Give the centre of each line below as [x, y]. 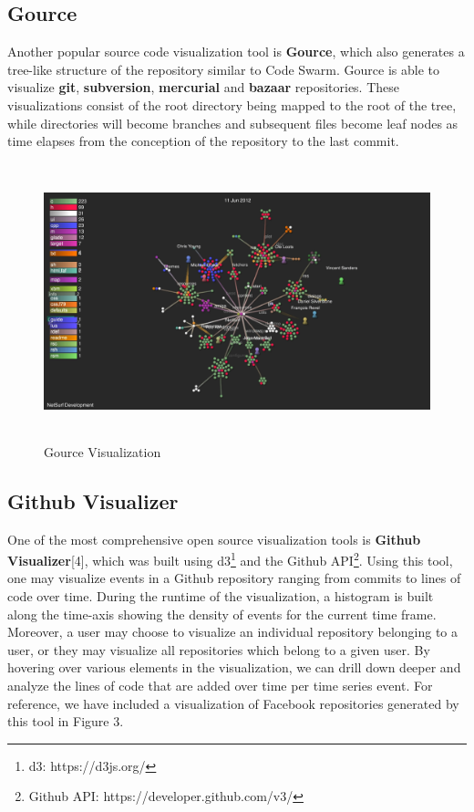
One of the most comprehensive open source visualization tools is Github [214, 539]
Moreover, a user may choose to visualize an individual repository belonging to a [233, 632]
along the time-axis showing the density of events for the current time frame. [222, 614]
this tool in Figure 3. [66, 721]
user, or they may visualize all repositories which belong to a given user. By [219, 649]
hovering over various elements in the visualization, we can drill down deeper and [234, 667]
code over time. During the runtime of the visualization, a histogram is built [221, 595]
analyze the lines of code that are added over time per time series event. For [220, 685]
